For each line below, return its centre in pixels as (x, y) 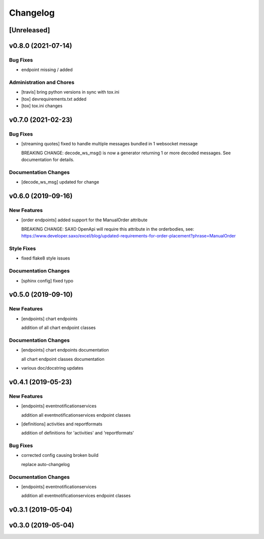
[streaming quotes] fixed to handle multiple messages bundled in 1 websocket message (110, 144)
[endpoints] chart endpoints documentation (65, 350)
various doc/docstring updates (52, 368)
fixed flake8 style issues (46, 258)
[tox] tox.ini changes (42, 106)
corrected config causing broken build (60, 455)
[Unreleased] (30, 30)
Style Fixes (22, 249)
